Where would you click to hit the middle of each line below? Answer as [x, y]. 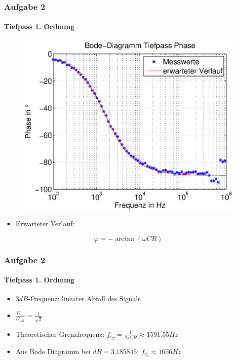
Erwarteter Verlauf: [45, 223]
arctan [124, 239]
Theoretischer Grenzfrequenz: [60, 334]
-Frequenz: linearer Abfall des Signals [84, 299]
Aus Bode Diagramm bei [53, 351]
